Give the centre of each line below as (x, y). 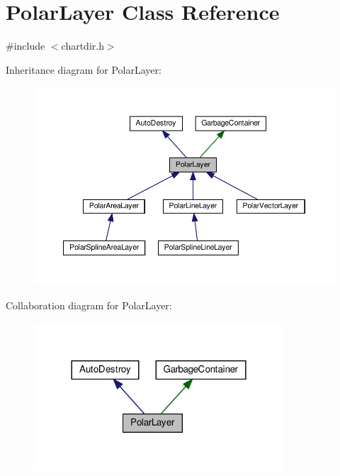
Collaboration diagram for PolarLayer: (89, 305)
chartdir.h (83, 46)
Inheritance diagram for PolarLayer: (84, 69)
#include (25, 46)
